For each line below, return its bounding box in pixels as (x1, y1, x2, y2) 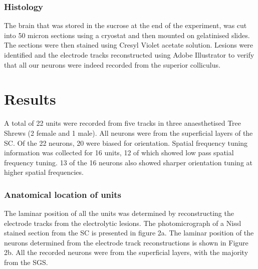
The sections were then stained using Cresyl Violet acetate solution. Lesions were (4, 40, 253, 50)
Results (4, 89, 56, 109)
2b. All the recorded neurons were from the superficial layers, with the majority (4, 247, 248, 257)
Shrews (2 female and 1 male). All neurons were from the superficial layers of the (4, 127, 253, 138)
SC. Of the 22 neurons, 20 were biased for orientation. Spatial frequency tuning (4, 137, 248, 148)
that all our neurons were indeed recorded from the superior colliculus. (4, 59, 220, 70)
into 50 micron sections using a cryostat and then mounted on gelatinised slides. (4, 30, 250, 40)
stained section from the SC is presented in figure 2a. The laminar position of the (4, 227, 254, 238)
